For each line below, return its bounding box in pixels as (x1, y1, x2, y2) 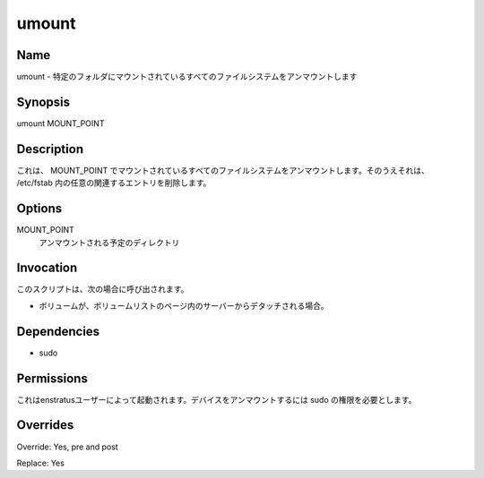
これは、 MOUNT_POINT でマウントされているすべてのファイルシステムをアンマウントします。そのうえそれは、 (16, 165, 429, 175)
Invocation (16, 260, 78, 276)
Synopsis (16, 94, 71, 109)
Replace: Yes (16, 457, 65, 468)
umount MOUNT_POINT (16, 117, 105, 129)
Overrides (16, 417, 74, 433)
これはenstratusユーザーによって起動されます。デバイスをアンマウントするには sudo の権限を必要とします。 (16, 394, 417, 405)
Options (16, 201, 63, 217)
